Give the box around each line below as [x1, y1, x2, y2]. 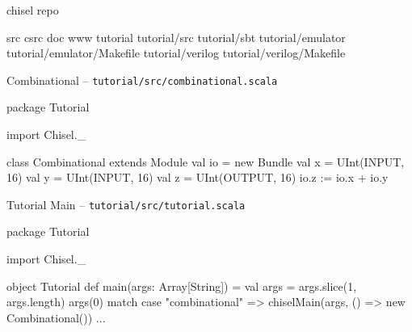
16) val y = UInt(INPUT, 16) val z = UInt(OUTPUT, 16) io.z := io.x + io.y [6, 169, 389, 186]
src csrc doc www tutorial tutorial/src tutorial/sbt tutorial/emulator [6, 28, 346, 45]
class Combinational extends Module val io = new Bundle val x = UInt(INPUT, [6, 153, 405, 170]
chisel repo [6, 2, 59, 18]
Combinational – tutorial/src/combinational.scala [6, 71, 278, 88]
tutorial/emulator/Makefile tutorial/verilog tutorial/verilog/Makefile [6, 44, 346, 61]
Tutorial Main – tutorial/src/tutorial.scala [6, 195, 246, 212]
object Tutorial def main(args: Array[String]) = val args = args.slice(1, [6, 277, 357, 294]
